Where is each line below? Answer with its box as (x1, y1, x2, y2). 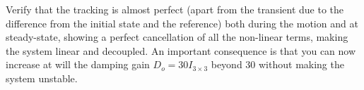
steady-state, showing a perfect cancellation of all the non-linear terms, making (6, 30, 348, 44)
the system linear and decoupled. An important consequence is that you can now (6, 43, 356, 58)
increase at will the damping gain (6, 57, 150, 72)
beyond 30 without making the (211, 57, 344, 72)
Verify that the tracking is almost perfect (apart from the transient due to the (6, 2, 344, 16)
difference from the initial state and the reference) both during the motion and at (6, 15, 358, 30)
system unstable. (6, 70, 78, 85)
